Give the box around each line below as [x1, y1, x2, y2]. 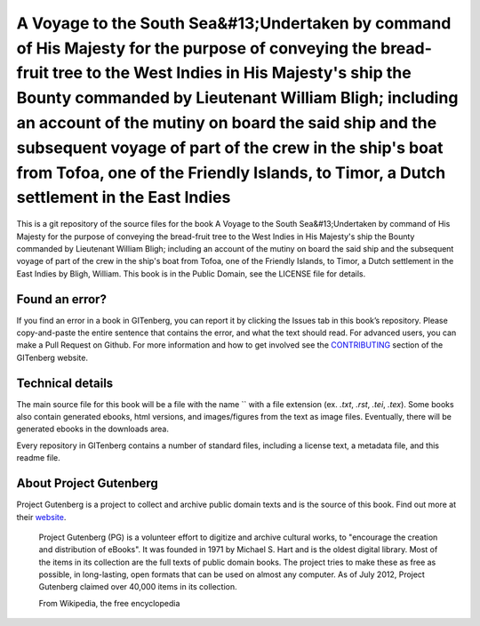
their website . [16, 511, 67, 522]
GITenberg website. [16, 352, 89, 363]
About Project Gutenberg [16, 476, 159, 491]
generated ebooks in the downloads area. [16, 423, 169, 435]
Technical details [16, 375, 114, 390]
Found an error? [16, 292, 107, 307]
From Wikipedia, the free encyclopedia [38, 598, 180, 608]
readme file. [16, 453, 61, 463]
